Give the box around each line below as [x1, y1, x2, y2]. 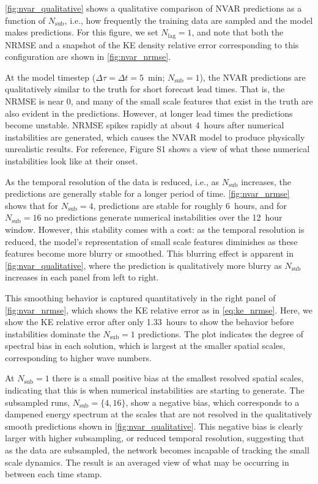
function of [5, 13, 46, 26]
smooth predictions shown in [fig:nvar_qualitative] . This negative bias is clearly [5, 419, 303, 432]
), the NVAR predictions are [199, 70, 306, 83]
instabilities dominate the [5, 327, 100, 340]
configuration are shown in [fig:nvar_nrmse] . [5, 50, 171, 63]
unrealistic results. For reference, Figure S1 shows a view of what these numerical [5, 142, 310, 155]
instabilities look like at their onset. [5, 154, 138, 167]
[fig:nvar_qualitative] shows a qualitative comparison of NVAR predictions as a [5, 2, 302, 14]
